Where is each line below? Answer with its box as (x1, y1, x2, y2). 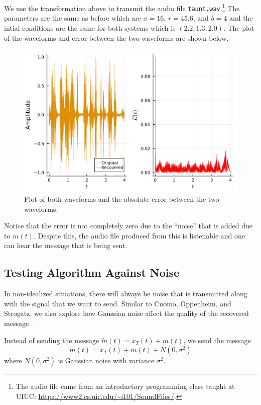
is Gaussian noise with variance (58, 355, 155, 366)
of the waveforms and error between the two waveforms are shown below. (4, 32, 229, 43)
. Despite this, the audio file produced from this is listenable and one (33, 230, 245, 240)
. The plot (223, 22, 254, 33)
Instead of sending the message (4, 335, 99, 345)
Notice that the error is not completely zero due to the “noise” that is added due (4, 220, 253, 231)
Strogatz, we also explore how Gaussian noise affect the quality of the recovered (4, 308, 249, 318)
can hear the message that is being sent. (4, 240, 127, 251)
